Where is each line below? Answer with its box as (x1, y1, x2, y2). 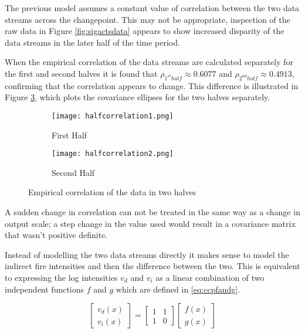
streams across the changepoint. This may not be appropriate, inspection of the (5, 13, 290, 25)
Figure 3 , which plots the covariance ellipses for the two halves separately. (5, 91, 270, 103)
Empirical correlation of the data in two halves (28, 186, 196, 198)
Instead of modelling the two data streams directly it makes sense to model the (5, 248, 289, 260)
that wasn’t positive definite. (5, 229, 108, 241)
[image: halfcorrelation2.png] (52, 149, 174, 158)
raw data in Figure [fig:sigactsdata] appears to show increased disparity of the (5, 25, 284, 37)
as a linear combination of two (155, 271, 265, 284)
